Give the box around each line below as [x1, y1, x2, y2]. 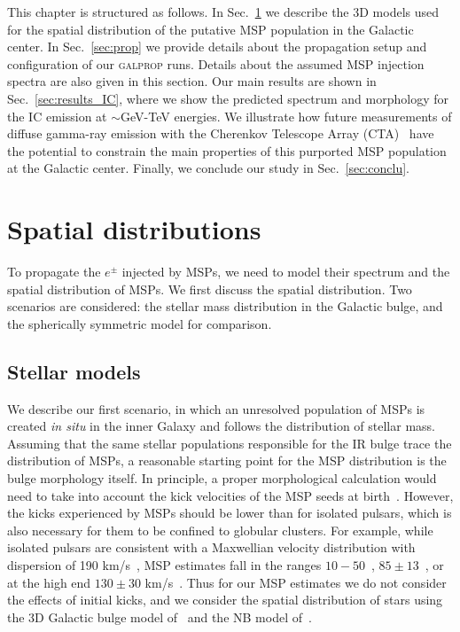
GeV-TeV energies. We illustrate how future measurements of [121, 106, 452, 125]
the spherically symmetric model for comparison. [7, 314, 272, 332]
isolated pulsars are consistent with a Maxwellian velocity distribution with [7, 538, 416, 557]
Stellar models [7, 357, 141, 385]
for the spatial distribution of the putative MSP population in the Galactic [7, 20, 414, 38]
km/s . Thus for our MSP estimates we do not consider [144, 573, 447, 591]
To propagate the [7, 262, 101, 281]
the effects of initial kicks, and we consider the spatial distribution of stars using [7, 590, 443, 609]
